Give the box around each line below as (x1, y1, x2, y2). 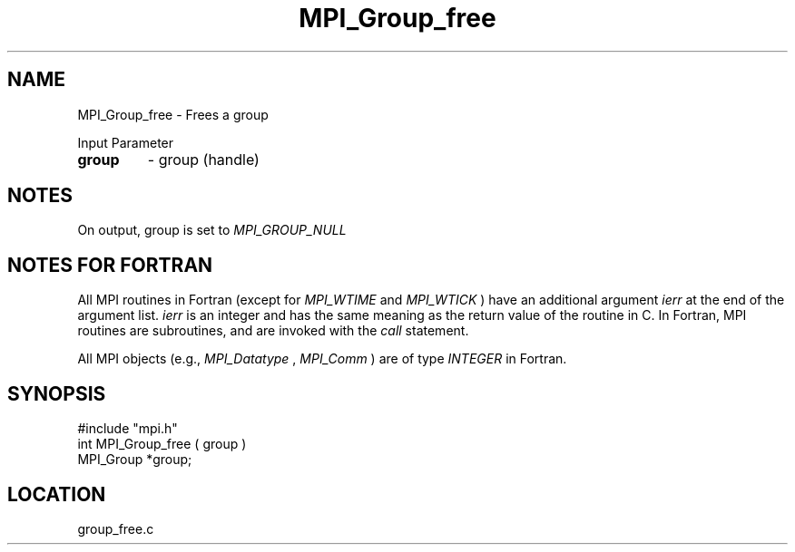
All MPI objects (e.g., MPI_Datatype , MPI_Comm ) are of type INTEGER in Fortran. (77, 351, 567, 367)
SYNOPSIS (7, 382, 106, 405)
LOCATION (7, 482, 106, 506)
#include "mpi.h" (77, 421, 178, 437)
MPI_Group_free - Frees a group (77, 106, 269, 122)
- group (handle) (147, 150, 260, 169)
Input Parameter (77, 134, 174, 150)
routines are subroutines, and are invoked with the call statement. (77, 323, 469, 339)
